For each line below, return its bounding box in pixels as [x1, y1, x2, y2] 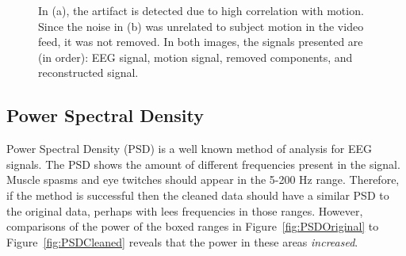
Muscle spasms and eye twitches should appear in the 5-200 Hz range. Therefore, [6, 171, 400, 188]
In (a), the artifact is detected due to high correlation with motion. [38, 2, 364, 18]
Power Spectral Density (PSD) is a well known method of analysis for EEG [6, 140, 372, 157]
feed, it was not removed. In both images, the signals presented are [38, 33, 363, 50]
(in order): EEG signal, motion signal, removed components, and [38, 48, 353, 65]
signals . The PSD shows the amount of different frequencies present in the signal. [6, 155, 400, 172]
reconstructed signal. [38, 64, 139, 81]
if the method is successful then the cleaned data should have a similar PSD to [6, 186, 389, 203]
